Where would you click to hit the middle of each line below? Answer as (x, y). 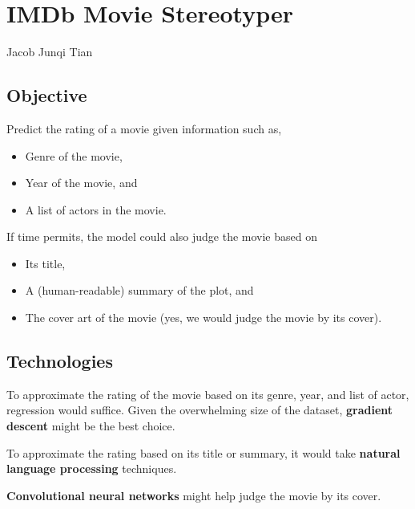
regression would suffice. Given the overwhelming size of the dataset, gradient (200, 410)
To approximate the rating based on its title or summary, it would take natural (203, 452)
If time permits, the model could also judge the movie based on (162, 236)
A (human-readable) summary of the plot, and (139, 290)
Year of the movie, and (81, 183)
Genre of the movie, (74, 155)
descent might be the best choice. (91, 426)
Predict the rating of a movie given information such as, (144, 128)
